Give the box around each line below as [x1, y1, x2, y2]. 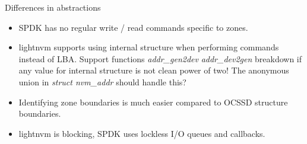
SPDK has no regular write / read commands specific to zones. [18, 21, 248, 33]
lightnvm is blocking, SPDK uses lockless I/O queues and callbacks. [18, 127, 265, 139]
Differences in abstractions [5, 1, 101, 13]
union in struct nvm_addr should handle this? [18, 75, 186, 88]
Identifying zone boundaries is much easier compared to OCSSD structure [18, 95, 288, 108]
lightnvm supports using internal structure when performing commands [18, 41, 279, 53]
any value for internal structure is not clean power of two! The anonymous [18, 64, 289, 76]
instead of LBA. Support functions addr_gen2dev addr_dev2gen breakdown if [18, 52, 302, 65]
